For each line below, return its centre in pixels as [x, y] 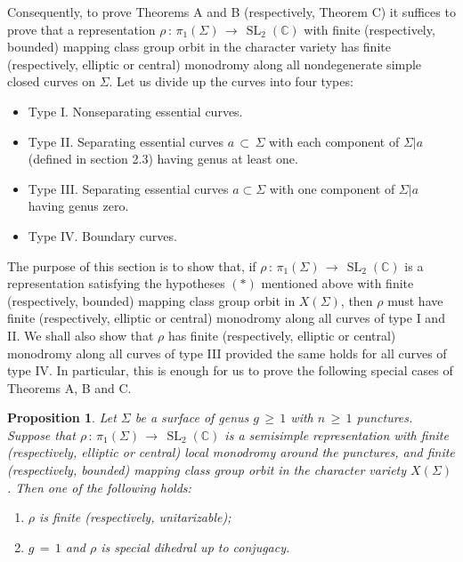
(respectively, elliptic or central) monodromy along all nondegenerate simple [215, 64]
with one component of [332, 188]
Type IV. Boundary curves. [102, 235]
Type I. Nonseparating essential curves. [135, 111]
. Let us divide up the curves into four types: [231, 81]
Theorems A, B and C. [69, 387]
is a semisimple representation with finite [337, 434]
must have [415, 300]
